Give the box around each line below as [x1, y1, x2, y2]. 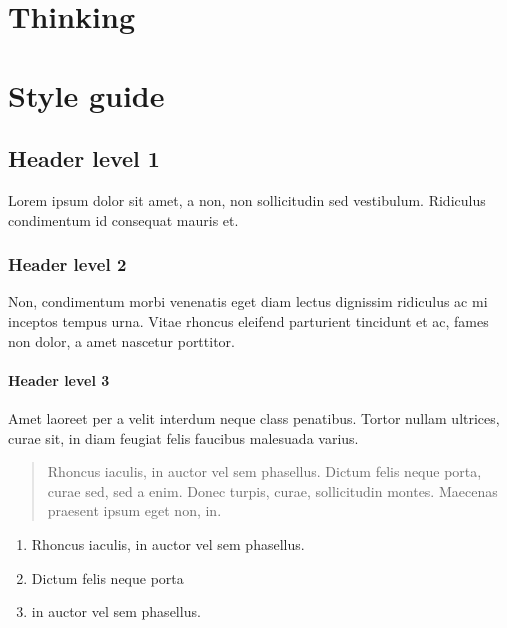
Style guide [8, 74, 165, 115]
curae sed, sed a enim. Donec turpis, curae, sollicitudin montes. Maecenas [47, 480, 498, 501]
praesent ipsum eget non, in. [47, 500, 222, 521]
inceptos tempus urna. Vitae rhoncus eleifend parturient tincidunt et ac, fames [8, 310, 489, 331]
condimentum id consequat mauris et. [8, 209, 239, 230]
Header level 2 [8, 252, 127, 277]
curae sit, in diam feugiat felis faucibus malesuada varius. [8, 427, 359, 448]
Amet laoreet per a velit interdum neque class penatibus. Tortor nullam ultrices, [8, 407, 500, 428]
